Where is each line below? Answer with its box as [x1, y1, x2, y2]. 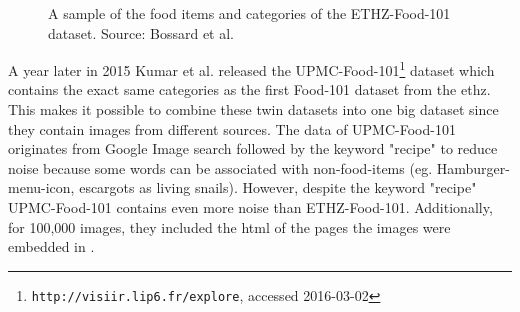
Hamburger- [436, 157, 510, 178]
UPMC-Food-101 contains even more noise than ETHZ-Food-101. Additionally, [8, 197, 493, 217]
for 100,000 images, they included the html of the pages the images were [8, 216, 451, 237]
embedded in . [8, 236, 95, 257]
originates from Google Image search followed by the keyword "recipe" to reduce [8, 138, 498, 159]
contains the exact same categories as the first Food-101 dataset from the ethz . [8, 79, 491, 100]
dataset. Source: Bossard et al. [48, 22, 234, 43]
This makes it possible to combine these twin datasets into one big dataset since [8, 99, 499, 120]
